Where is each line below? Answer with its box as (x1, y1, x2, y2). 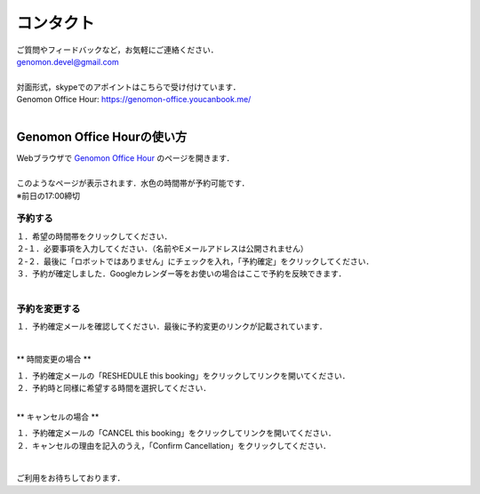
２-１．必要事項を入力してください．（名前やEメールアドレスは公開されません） (16, 243, 308, 254)
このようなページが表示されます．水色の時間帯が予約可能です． (16, 178, 250, 188)
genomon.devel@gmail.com (16, 56, 119, 67)
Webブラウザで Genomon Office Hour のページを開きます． (16, 153, 235, 163)
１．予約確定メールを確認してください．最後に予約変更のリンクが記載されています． (16, 321, 328, 332)
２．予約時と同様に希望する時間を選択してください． (16, 382, 212, 393)
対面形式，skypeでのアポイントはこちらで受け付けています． (16, 81, 241, 92)
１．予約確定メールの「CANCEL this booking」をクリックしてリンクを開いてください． (16, 427, 337, 439)
